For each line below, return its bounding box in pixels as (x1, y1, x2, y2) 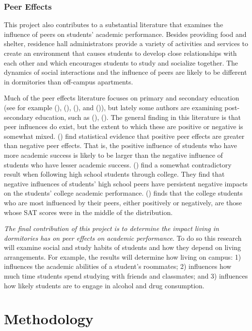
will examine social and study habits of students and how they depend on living (4, 242, 241, 252)
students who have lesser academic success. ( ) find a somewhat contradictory (4, 159, 232, 169)
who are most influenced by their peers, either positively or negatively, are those (4, 197, 242, 207)
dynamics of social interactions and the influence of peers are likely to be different (4, 67, 247, 77)
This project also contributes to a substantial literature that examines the (4, 19, 223, 30)
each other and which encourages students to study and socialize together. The (4, 57, 238, 67)
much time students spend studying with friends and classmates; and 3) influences (4, 271, 248, 281)
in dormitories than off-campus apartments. (4, 76, 133, 86)
